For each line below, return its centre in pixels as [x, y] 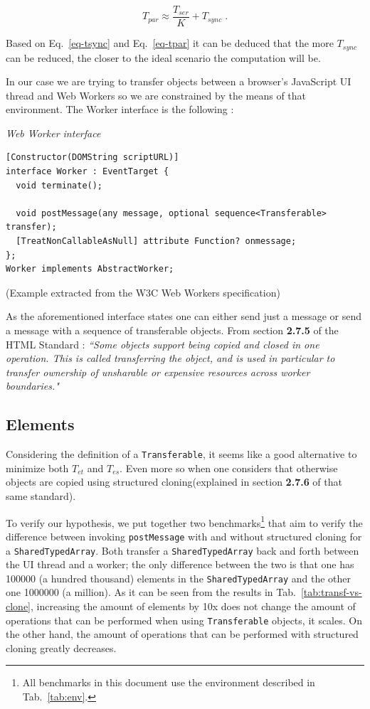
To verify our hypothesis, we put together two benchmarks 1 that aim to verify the [184, 521]
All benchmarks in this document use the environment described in [169, 682]
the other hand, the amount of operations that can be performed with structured [182, 634]
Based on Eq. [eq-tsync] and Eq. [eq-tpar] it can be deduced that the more [170, 43]
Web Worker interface [53, 133]
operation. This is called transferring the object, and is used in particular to [170, 358]
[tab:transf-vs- [331, 592]
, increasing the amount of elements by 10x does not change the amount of [193, 606]
